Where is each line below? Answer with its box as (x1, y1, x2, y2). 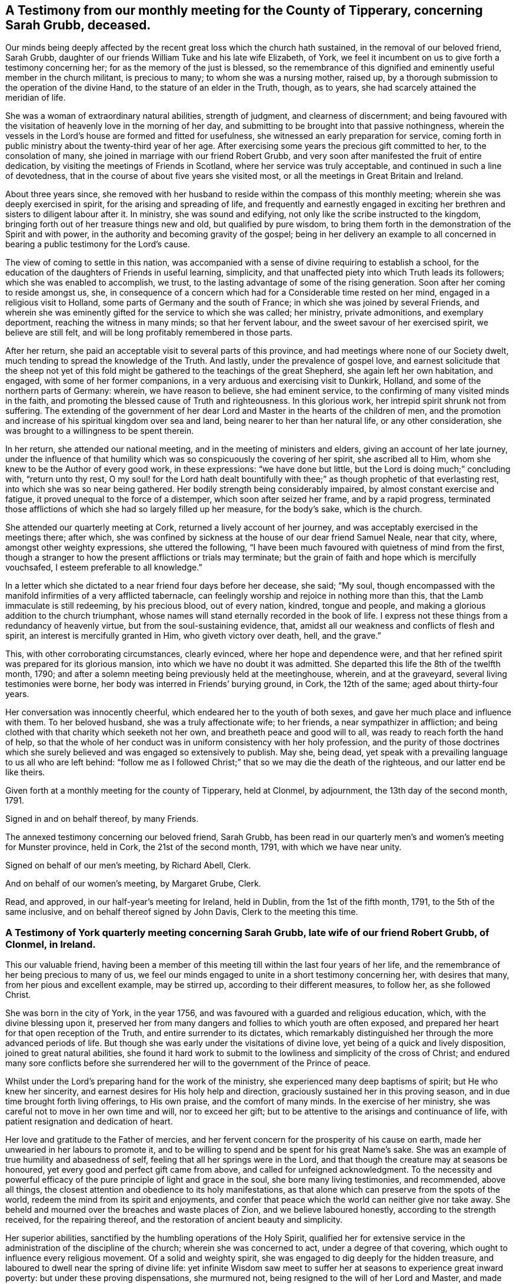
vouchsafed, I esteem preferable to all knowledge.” (5, 562, 202, 573)
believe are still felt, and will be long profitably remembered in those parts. (5, 327, 293, 338)
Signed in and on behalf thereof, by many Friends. (5, 814, 199, 824)
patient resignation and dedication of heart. (5, 1116, 173, 1127)
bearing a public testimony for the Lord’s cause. (5, 239, 190, 250)
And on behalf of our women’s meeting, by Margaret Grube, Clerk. (5, 878, 261, 889)
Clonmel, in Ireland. (5, 938, 96, 950)
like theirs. (5, 767, 45, 778)
